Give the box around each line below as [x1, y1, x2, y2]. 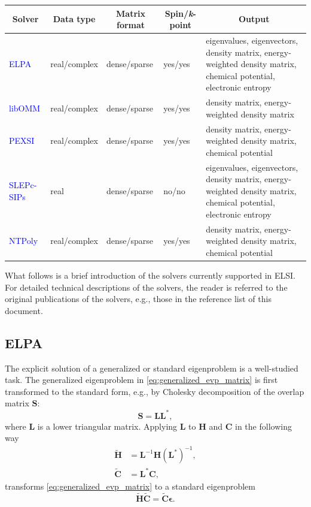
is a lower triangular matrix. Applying [37, 420, 178, 432]
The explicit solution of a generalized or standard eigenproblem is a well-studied [5, 361, 298, 374]
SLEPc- [9, 179, 37, 191]
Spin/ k [164, 7, 193, 19]
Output [238, 13, 270, 25]
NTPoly [9, 234, 38, 247]
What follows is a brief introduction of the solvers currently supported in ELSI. [5, 269, 296, 282]
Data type [53, 13, 96, 25]
